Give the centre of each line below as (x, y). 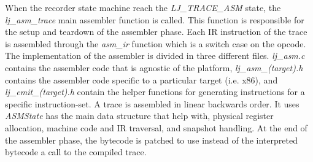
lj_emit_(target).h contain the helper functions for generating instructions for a (155, 92)
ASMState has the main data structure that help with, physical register (139, 116)
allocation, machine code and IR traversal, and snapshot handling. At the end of (156, 127)
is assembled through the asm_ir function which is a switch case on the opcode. (156, 43)
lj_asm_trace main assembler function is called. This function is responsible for (155, 19)
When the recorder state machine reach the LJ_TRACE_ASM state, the (143, 7)
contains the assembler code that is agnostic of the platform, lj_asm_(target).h (154, 67)
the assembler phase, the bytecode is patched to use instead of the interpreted (151, 140)
